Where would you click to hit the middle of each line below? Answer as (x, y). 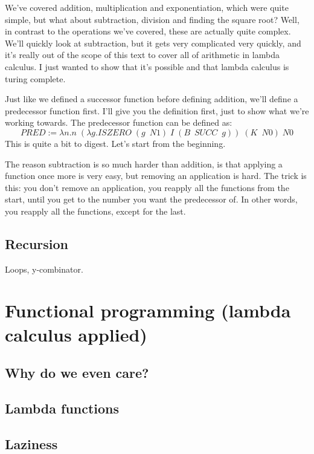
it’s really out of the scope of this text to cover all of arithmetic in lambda (142, 55)
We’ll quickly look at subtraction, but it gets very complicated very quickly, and (153, 43)
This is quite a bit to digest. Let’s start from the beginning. (115, 143)
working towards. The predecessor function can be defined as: (119, 122)
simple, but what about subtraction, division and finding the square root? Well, (152, 19)
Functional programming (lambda (148, 310)
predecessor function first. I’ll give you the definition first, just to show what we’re (157, 110)
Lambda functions (62, 408)
